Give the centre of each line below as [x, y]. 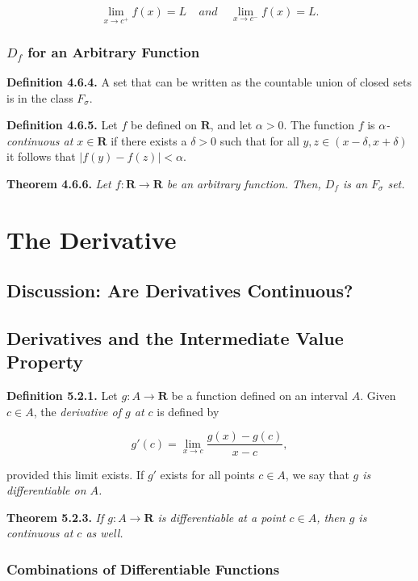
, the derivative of [77, 411]
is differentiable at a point [222, 517]
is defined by [188, 411]
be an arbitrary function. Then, [244, 183]
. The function [319, 125]
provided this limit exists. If [75, 474]
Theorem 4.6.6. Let [59, 183]
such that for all [259, 140]
